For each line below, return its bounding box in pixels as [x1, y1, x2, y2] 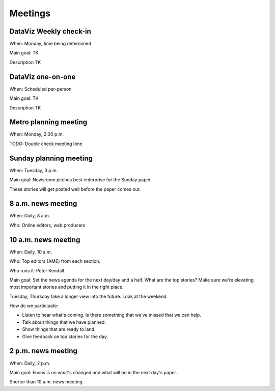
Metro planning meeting [9, 118, 88, 127]
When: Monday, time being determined [9, 41, 91, 47]
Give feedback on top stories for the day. [22, 333, 108, 340]
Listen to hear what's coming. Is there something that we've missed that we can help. [22, 312, 201, 318]
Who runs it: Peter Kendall [9, 267, 64, 273]
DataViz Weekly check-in [9, 27, 91, 36]
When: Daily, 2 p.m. [9, 360, 50, 366]
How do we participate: [9, 303, 59, 309]
